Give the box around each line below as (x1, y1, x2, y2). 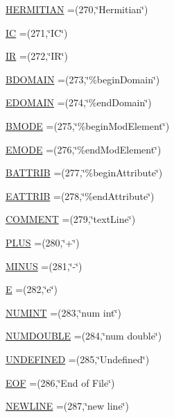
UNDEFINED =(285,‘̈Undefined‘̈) (6, 351, 150, 366)
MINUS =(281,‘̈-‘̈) (6, 258, 82, 273)
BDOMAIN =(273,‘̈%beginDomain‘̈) (6, 72, 160, 86)
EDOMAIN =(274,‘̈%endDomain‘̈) (6, 95, 152, 110)
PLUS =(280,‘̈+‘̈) (6, 235, 80, 249)
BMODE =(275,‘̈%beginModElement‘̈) (6, 118, 170, 133)
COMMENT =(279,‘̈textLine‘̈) (6, 212, 136, 226)
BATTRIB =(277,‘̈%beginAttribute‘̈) (6, 165, 163, 180)
